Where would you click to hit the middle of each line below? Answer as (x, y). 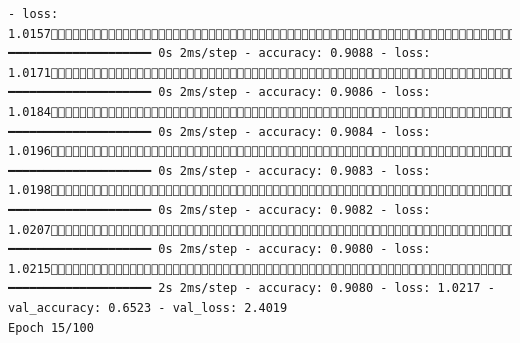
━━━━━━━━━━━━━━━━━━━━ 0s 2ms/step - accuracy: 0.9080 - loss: (219, 249)
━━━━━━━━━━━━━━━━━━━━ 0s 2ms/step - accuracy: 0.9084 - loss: (219, 131)
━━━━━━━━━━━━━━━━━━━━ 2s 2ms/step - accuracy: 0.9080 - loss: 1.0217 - (251, 288)
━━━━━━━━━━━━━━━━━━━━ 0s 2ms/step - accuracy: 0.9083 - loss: (219, 170)
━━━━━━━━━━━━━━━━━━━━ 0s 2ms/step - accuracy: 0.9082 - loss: (219, 209)
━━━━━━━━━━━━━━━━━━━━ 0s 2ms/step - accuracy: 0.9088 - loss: (219, 53)
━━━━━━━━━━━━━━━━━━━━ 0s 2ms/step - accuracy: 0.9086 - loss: (219, 92)
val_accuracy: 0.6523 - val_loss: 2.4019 (148, 307)
